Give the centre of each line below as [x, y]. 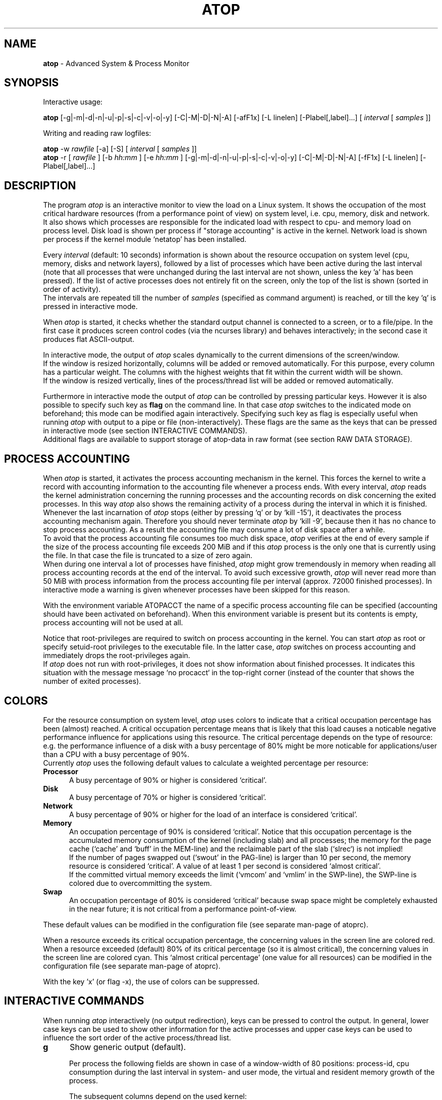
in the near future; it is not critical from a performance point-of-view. [183, 909]
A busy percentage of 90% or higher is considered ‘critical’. [168, 780]
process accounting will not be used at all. [113, 623]
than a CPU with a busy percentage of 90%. [116, 754]
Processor [61, 771]
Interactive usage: [73, 102]
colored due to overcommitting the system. [141, 883]
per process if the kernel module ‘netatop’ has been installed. [145, 239]
